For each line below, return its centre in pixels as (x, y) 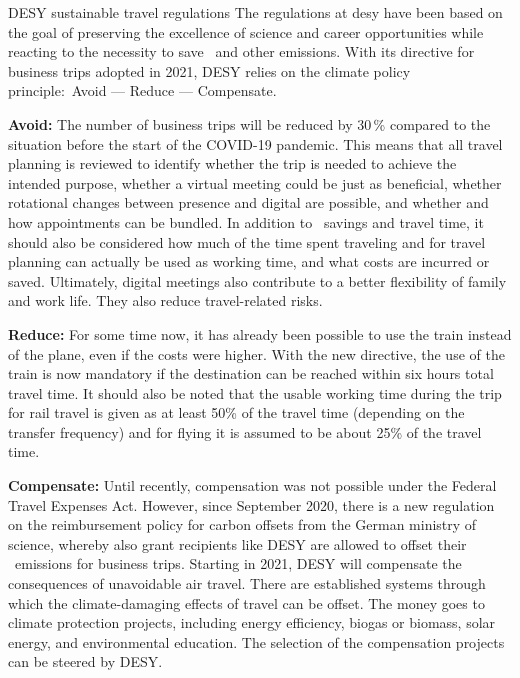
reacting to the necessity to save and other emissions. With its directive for (241, 51)
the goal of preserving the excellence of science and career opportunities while (246, 31)
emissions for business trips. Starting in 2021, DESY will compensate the (238, 563)
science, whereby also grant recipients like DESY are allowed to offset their (237, 543)
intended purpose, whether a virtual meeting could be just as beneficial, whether (255, 182)
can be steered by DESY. (85, 661)
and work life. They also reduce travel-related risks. (165, 300)
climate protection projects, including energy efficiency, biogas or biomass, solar (252, 622)
